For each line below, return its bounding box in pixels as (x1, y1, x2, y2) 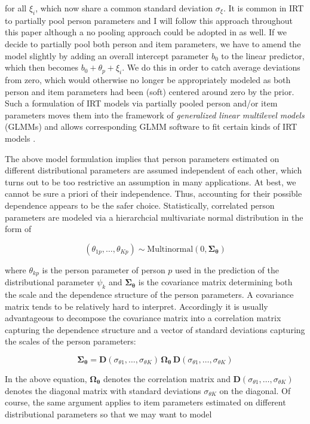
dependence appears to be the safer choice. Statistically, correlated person (5, 199, 275, 211)
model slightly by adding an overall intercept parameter (5, 49, 209, 62)
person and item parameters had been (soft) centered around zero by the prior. (5, 85, 294, 97)
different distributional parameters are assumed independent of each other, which (5, 164, 302, 176)
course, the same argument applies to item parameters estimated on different (5, 396, 286, 408)
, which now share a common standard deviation (35, 2, 213, 14)
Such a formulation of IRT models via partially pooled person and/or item (5, 97, 278, 109)
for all (5, 2, 27, 14)
